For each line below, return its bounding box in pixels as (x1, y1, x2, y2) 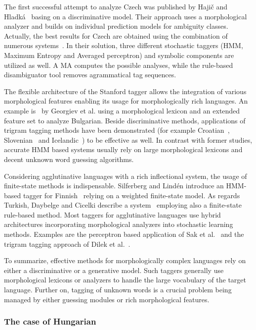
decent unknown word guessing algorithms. (4, 154, 134, 164)
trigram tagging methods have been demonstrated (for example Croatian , (4, 125, 230, 135)
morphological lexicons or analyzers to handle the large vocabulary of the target (4, 275, 247, 285)
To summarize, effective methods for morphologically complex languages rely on (4, 255, 246, 266)
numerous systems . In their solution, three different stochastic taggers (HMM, (4, 40, 243, 51)
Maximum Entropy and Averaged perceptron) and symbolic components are (4, 50, 234, 60)
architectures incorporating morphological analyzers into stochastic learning (4, 219, 233, 229)
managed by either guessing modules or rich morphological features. (4, 294, 210, 304)
